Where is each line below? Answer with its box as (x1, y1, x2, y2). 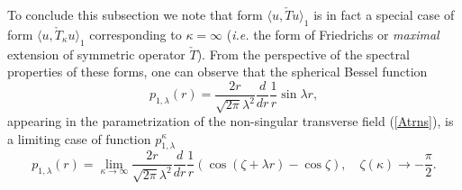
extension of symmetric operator (7, 44, 186, 63)
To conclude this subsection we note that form (7, 5, 263, 23)
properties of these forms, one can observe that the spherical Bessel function (7, 62, 428, 81)
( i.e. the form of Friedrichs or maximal (226, 24, 439, 43)
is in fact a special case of (313, 5, 455, 23)
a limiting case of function (7, 129, 151, 148)
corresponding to (89, 24, 182, 43)
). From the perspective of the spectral (196, 44, 410, 63)
